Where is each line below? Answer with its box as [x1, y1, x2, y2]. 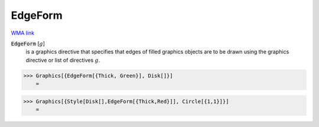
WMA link [11, 29, 35, 36]
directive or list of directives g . [25, 56, 100, 63]
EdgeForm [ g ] [11, 40, 45, 47]
